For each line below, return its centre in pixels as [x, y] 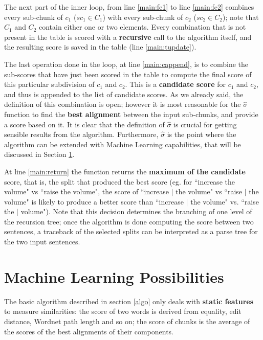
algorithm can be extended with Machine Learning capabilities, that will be [123, 144]
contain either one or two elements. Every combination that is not [142, 27]
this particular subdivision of [49, 84]
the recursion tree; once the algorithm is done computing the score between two [129, 221]
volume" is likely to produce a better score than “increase [94, 201]
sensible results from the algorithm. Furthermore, [81, 134]
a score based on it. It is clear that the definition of [84, 124]
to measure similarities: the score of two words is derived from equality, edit [123, 311]
